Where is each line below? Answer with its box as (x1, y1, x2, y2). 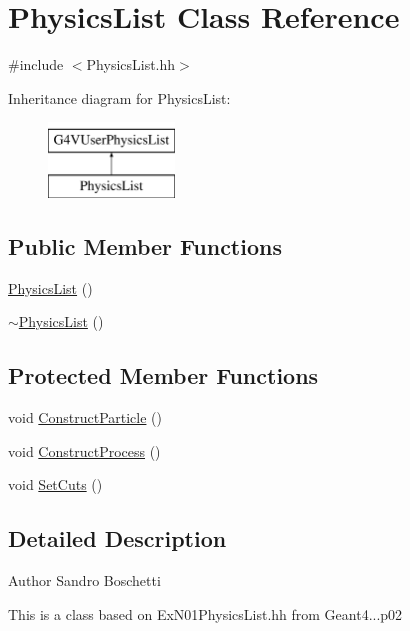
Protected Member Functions (8, 360, 319, 391)
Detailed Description (8, 523, 227, 554)
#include (8, 54, 64, 75)
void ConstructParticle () (8, 407, 162, 428)
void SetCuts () (8, 474, 103, 495)
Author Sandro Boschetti (8, 570, 161, 591)
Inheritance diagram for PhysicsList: (8, 87, 231, 108)
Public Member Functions (8, 230, 282, 261)
